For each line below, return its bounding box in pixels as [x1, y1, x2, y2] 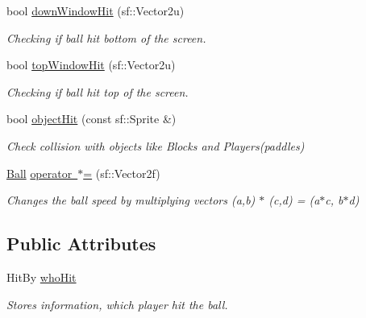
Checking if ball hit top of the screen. [6, 83, 189, 100]
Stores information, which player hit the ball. [6, 295, 228, 312]
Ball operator [6, 164, 73, 181]
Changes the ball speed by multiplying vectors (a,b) [6, 192, 256, 209]
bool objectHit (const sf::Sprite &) [6, 110, 177, 127]
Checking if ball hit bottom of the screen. [6, 29, 206, 46]
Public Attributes [6, 231, 156, 256]
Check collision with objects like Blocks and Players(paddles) [6, 137, 305, 154]
